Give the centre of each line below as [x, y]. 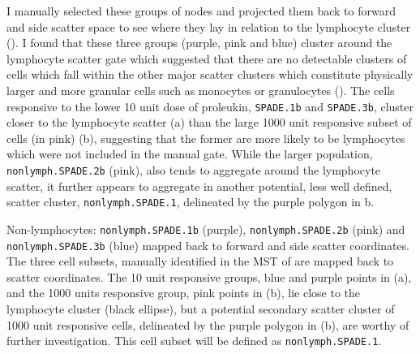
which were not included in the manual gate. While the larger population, [190, 154]
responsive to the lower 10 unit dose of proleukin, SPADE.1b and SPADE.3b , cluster [210, 106]
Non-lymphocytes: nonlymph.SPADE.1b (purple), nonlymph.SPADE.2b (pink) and [206, 229]
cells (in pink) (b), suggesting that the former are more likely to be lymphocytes [206, 138]
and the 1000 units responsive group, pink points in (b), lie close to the [184, 293]
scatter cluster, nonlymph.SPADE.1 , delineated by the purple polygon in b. [191, 202]
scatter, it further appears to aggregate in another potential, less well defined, [199, 186]
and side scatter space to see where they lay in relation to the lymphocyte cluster [209, 26]
